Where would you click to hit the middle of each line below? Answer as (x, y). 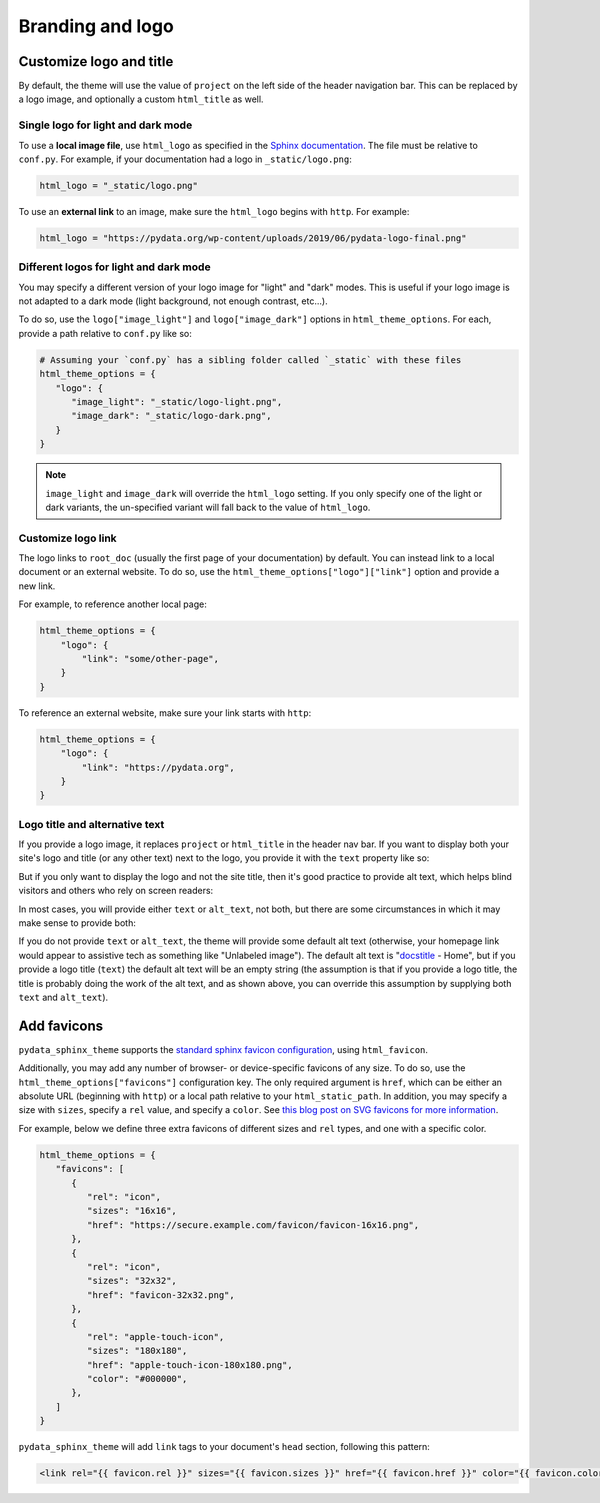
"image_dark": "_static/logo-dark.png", (171, 416)
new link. (37, 586)
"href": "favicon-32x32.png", (160, 1294)
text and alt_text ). (63, 997)
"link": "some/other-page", (150, 659)
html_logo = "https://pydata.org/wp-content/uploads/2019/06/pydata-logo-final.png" (253, 238)
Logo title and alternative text (91, 824)
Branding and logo (96, 26)
